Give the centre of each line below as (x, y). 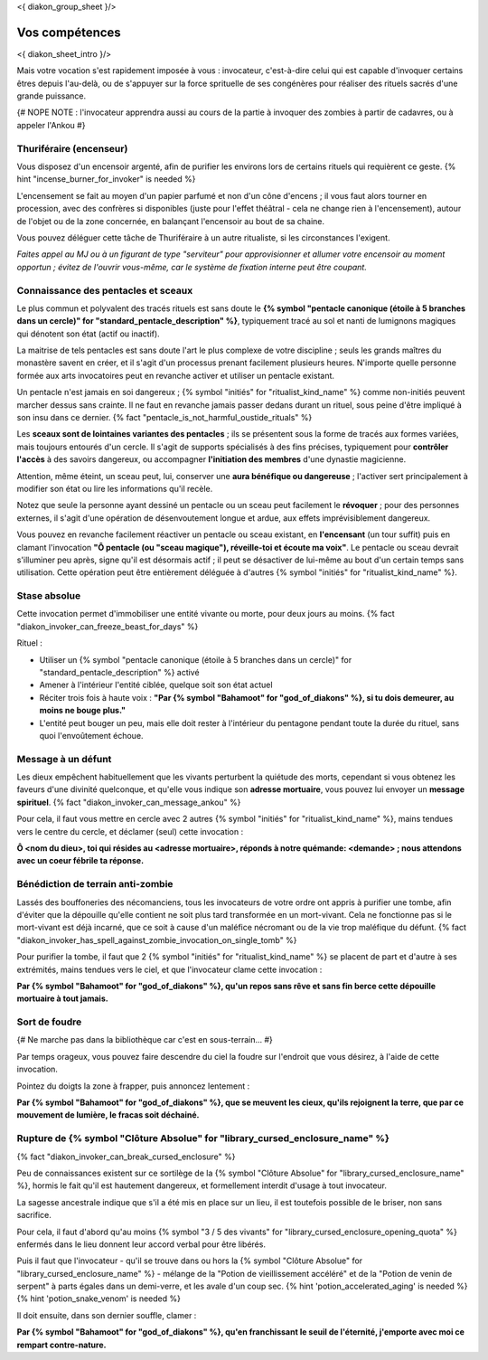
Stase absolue (49, 596)
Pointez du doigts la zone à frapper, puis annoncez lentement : (133, 1086)
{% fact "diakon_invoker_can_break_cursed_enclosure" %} (126, 1157)
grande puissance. (52, 96)
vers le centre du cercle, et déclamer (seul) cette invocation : (130, 831)
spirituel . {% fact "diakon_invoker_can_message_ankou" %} (129, 802)
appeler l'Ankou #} (51, 125)
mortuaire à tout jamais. (62, 998)
